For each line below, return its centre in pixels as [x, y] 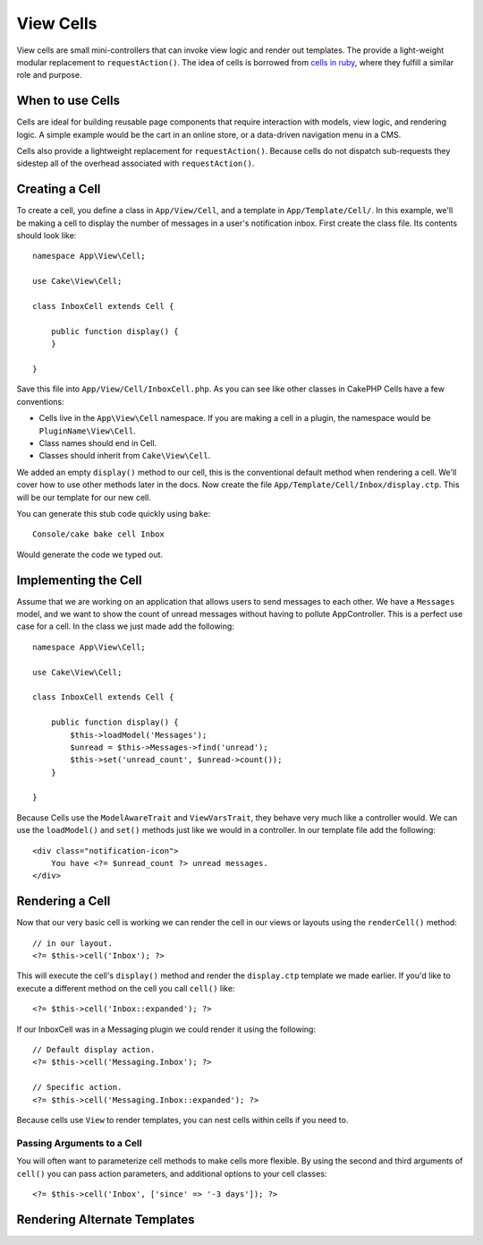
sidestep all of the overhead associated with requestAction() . [136, 163]
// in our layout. [73, 943]
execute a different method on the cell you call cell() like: [126, 988]
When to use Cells [68, 101]
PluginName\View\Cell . [87, 431]
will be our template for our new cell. [84, 497]
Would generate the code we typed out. [90, 554]
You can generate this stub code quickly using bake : [114, 513]
